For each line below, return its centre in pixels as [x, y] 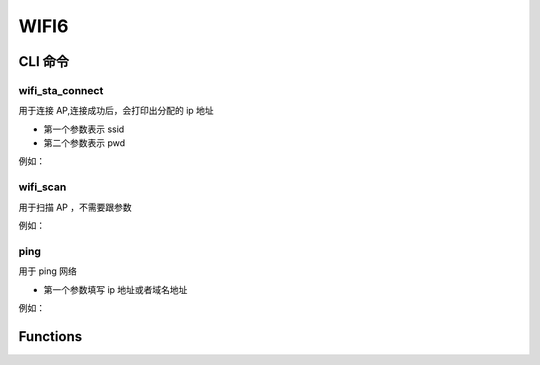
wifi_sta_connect [61, 90]
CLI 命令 [44, 61]
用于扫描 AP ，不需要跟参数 [75, 207]
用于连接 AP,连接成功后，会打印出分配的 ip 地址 [116, 111]
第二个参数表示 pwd [84, 143]
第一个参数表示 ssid [84, 129]
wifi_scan [42, 187]
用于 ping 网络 [47, 271]
